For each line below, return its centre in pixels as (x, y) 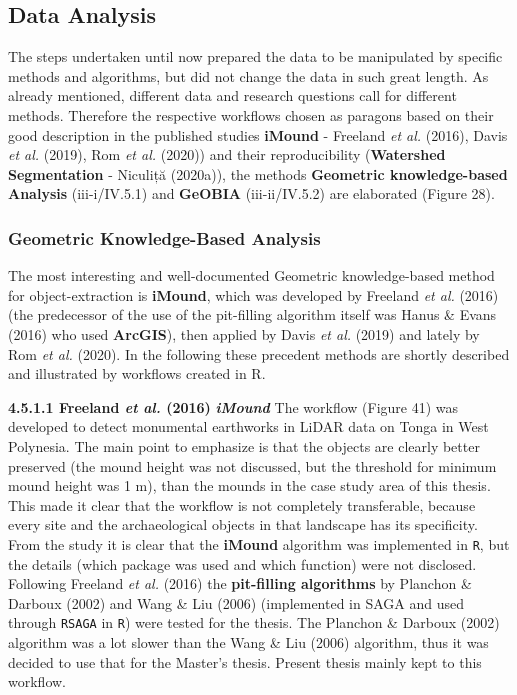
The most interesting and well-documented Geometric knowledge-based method (251, 275)
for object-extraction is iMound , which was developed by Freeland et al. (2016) (253, 294)
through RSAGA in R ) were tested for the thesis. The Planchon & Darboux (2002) (254, 622)
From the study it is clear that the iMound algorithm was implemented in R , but (259, 543)
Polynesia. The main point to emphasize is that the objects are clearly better (244, 445)
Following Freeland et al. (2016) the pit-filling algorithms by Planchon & (240, 583)
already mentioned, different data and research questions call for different (232, 95)
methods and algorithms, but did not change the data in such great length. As (248, 75)
